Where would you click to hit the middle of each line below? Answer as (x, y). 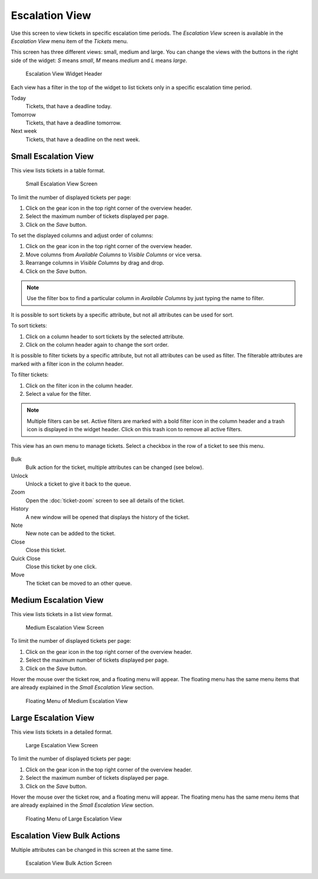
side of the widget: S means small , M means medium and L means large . (99, 60)
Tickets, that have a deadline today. (69, 106)
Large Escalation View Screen (62, 745)
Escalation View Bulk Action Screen (69, 863)
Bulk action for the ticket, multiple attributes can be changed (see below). (115, 467)
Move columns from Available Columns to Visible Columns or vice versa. (114, 255)
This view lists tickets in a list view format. (62, 614)
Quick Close (26, 558)
